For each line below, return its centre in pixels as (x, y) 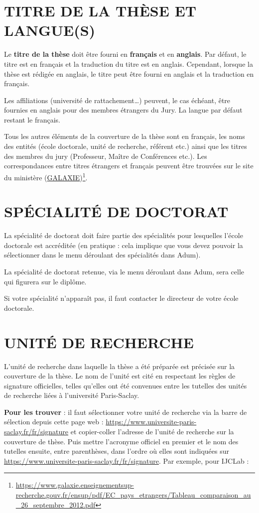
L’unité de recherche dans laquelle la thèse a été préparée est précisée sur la (120, 366)
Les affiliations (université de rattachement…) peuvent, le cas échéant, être (117, 100)
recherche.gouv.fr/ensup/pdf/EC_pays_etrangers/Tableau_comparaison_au (133, 495)
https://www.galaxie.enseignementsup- (75, 485)
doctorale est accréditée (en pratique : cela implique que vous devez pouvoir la (124, 245)
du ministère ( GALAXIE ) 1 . (46, 176)
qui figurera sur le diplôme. (45, 281)
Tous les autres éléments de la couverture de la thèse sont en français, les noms (125, 136)
